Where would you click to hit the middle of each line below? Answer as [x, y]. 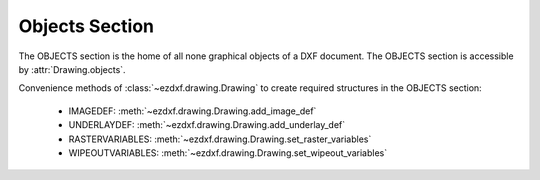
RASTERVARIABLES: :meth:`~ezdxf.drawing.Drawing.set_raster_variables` [220, 139]
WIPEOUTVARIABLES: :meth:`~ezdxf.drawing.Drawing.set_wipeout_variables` [228, 152]
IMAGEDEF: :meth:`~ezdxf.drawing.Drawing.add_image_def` [192, 111]
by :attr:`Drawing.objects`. [72, 69]
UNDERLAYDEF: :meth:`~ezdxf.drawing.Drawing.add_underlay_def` [207, 125]
